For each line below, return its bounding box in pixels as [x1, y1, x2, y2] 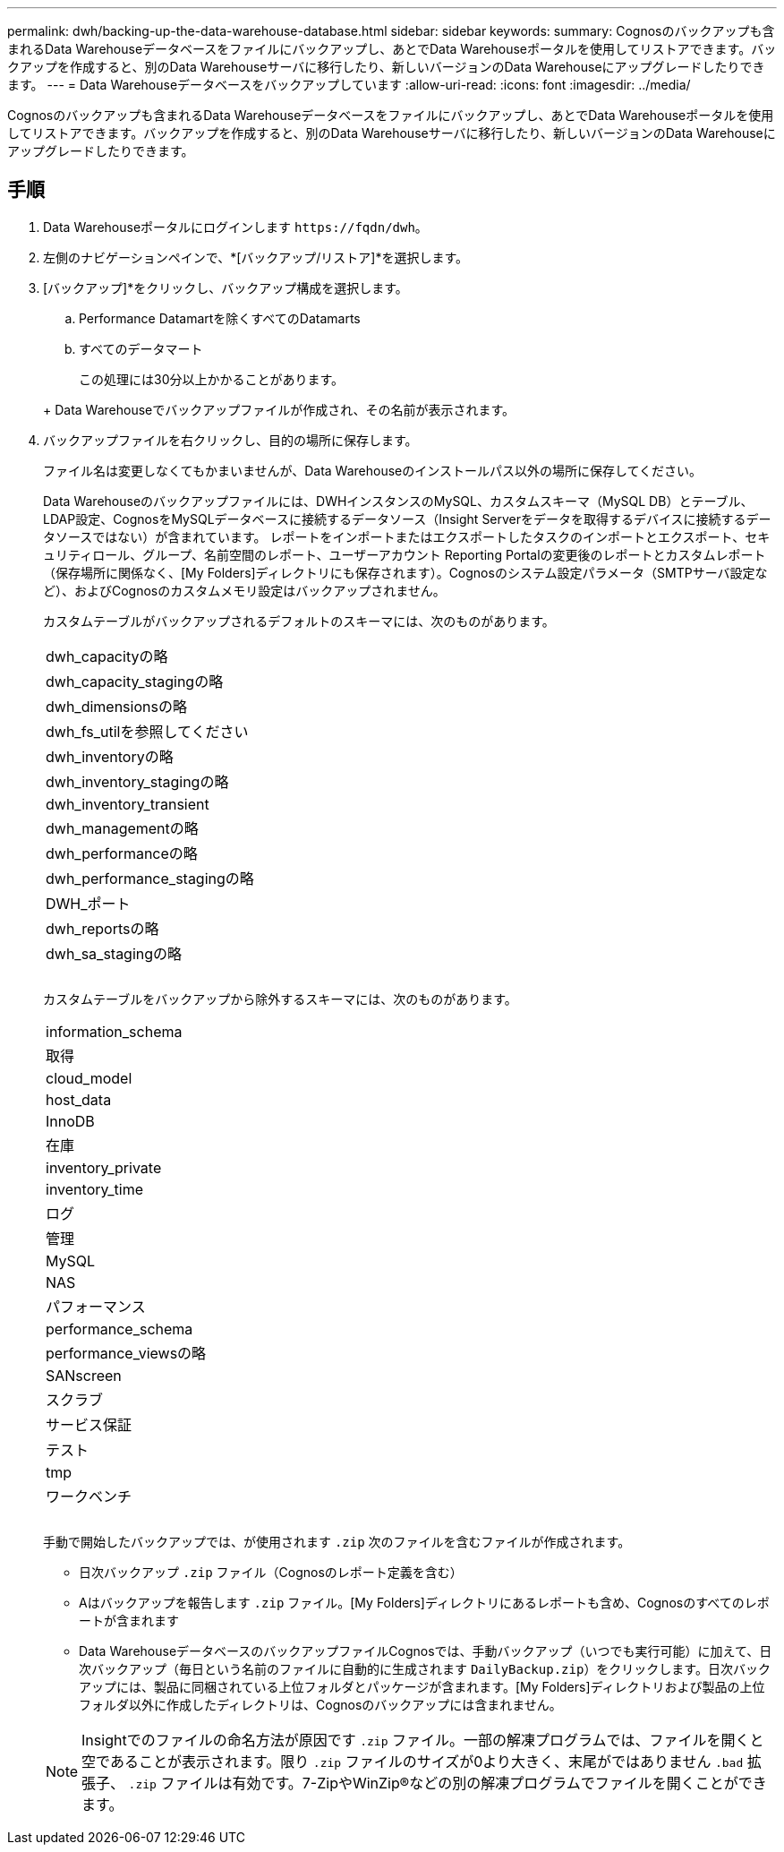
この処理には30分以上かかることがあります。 [79, 371, 345, 387]
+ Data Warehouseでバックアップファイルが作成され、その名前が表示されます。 [43, 401, 515, 417]
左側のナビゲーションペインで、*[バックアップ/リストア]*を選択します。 [43, 249, 469, 265]
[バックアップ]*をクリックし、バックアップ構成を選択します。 [43, 279, 408, 296]
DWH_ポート [46, 894, 131, 913]
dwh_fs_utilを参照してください [46, 722, 249, 741]
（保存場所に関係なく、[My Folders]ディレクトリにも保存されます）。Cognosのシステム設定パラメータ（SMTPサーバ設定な [43, 564, 768, 580]
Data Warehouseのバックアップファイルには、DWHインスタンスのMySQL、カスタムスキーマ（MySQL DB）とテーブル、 [43, 493, 754, 509]
